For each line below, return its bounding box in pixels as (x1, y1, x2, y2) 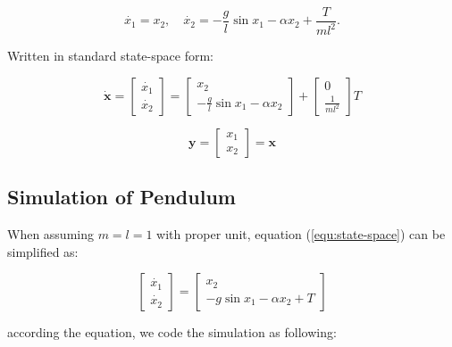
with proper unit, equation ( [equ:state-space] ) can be (156, 225, 446, 244)
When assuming (7, 225, 94, 244)
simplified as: (7, 242, 79, 260)
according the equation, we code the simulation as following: (7, 323, 337, 342)
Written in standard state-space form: (7, 46, 213, 65)
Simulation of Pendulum (7, 183, 236, 211)
